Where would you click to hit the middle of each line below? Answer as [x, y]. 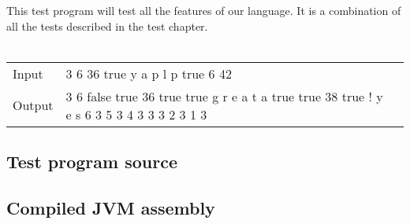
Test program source [92, 162]
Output [33, 105]
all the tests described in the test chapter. [107, 26]
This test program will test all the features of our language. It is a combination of [204, 10]
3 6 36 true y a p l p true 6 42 [149, 73]
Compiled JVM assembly [111, 207]
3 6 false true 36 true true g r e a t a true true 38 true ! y [224, 96]
